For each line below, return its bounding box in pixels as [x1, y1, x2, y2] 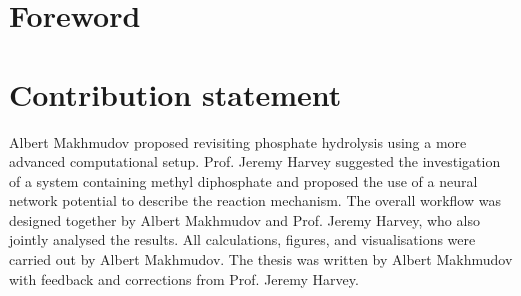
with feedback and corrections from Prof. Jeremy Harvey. [9, 268, 359, 289]
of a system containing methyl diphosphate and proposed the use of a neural [9, 170, 478, 191]
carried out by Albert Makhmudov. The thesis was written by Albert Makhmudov [9, 249, 513, 270]
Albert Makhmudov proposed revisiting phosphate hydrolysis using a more [9, 131, 467, 152]
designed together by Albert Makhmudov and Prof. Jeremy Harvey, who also [9, 209, 480, 230]
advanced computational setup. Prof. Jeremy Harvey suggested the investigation [9, 151, 501, 172]
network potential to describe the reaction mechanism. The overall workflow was [9, 190, 501, 211]
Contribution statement [9, 73, 342, 114]
